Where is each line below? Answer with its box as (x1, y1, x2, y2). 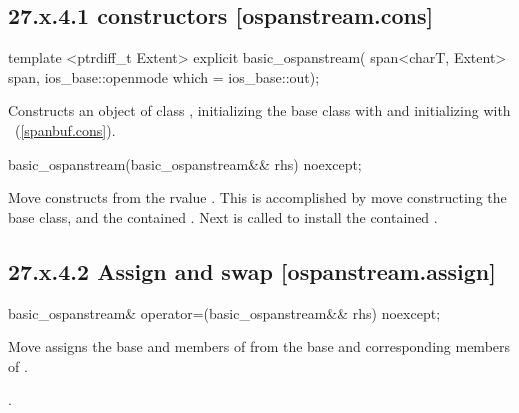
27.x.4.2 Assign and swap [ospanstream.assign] (8, 255, 496, 286)
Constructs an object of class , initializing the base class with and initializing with (8, 100, 511, 121)
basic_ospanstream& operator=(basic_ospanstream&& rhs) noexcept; (8, 302, 441, 323)
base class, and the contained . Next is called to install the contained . (8, 206, 438, 227)
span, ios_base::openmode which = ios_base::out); (8, 66, 320, 87)
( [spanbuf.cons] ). (14, 119, 116, 140)
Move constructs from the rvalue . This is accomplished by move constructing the (8, 187, 507, 208)
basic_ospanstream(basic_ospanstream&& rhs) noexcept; (8, 153, 362, 174)
